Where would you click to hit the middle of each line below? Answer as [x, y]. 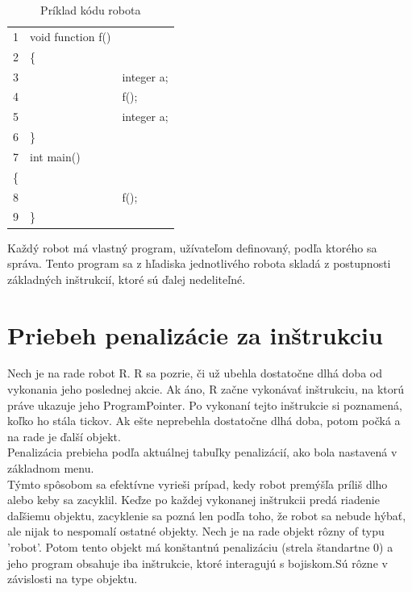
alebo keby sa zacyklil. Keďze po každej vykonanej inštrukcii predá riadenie [194, 500]
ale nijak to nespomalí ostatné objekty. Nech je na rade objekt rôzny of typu [196, 531]
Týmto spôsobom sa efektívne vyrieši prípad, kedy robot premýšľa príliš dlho [198, 484]
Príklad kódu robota [91, 10]
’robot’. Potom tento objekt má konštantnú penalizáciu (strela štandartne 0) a [200, 546]
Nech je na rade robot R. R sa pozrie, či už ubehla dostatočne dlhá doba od [195, 373]
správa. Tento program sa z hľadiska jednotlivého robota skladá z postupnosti [199, 263]
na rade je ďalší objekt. [64, 436]
